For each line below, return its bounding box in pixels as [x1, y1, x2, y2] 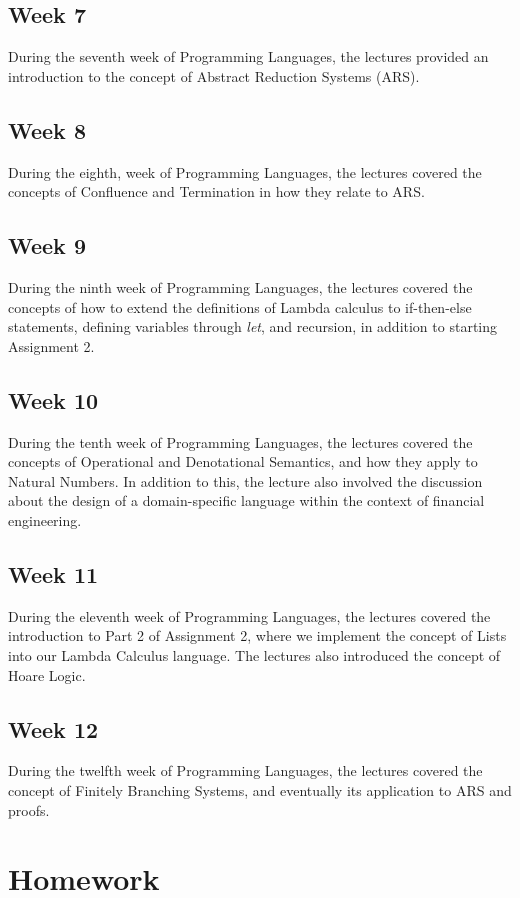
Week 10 [8, 384, 99, 415]
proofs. [8, 799, 50, 820]
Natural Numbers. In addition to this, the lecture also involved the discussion [8, 470, 483, 491]
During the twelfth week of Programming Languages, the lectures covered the [8, 760, 483, 781]
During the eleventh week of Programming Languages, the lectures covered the [8, 605, 491, 626]
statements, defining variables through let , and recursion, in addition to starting [8, 316, 497, 337]
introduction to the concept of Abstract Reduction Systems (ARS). [8, 65, 420, 86]
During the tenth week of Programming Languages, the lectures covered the [8, 431, 473, 452]
